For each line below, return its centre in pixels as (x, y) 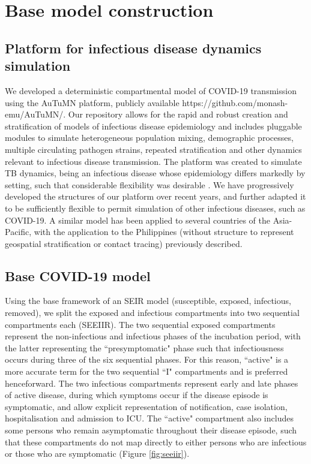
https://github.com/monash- (235, 102)
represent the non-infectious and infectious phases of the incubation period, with (153, 336)
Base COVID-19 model (78, 275)
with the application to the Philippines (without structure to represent (164, 232)
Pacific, (18, 232)
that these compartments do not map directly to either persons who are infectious (156, 442)
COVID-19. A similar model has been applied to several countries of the (137, 220)
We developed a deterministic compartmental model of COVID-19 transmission (151, 90)
